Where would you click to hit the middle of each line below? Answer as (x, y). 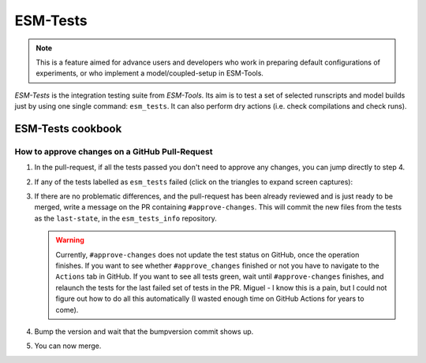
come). (67, 309)
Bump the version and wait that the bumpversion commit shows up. (144, 332)
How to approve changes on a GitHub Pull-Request (114, 151)
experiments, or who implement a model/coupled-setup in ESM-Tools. (150, 73)
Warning (70, 240)
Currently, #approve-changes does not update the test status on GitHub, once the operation (207, 254)
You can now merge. (68, 346)
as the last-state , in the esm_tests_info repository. (125, 218)
